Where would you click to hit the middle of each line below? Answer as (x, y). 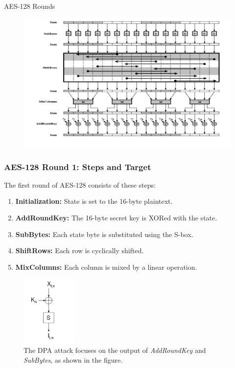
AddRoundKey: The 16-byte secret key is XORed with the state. (116, 217)
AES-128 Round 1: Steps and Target (78, 166)
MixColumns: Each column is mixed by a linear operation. (106, 267)
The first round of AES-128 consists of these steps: (80, 184)
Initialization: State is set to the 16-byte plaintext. (94, 201)
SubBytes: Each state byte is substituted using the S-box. (104, 234)
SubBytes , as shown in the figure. (73, 359)
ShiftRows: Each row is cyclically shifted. (80, 250)
